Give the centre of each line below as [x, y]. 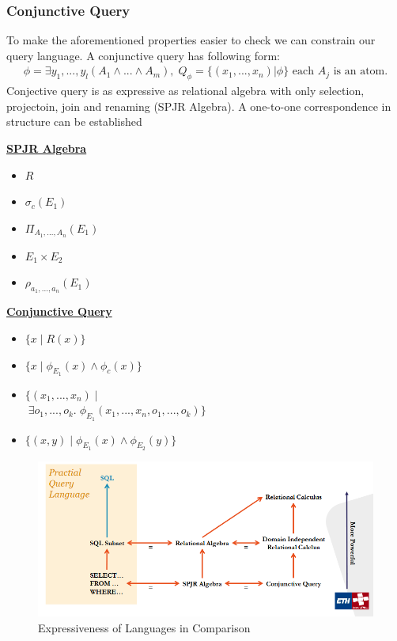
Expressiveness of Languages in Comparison [144, 627]
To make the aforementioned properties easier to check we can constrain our [191, 40]
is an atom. [361, 72]
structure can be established [74, 121]
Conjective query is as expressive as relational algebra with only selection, [185, 91]
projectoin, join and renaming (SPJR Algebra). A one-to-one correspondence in [199, 106]
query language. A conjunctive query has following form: [143, 55]
